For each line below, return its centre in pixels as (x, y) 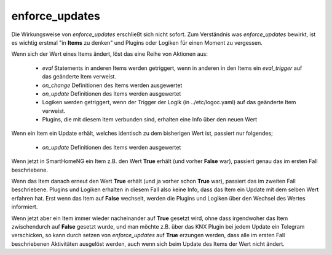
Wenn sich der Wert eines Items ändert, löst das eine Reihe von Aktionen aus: (110, 54)
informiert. (25, 207)
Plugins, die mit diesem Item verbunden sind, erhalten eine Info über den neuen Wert (150, 120)
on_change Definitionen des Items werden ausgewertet (112, 85)
